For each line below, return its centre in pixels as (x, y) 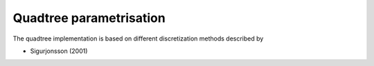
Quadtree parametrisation (89, 18)
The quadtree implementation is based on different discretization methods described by (138, 38)
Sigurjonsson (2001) (59, 51)
